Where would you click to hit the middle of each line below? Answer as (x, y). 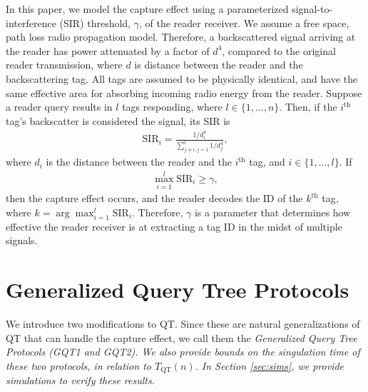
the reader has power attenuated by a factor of (108, 50)
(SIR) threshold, (95, 22)
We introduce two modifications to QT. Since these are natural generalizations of (183, 324)
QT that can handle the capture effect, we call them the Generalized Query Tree (182, 337)
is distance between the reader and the (219, 65)
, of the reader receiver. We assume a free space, (244, 22)
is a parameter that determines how (272, 212)
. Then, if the (308, 107)
